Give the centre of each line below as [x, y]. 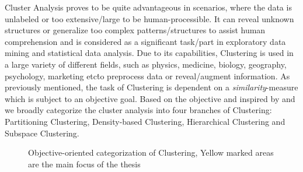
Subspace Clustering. [42, 133]
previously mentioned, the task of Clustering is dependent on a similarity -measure [151, 87]
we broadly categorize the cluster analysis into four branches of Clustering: [138, 110]
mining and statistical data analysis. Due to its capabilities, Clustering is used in [149, 53]
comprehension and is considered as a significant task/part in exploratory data [145, 41]
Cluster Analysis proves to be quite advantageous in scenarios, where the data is [148, 7]
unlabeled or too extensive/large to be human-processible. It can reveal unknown [149, 18]
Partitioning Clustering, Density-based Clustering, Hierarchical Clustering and [145, 121]
